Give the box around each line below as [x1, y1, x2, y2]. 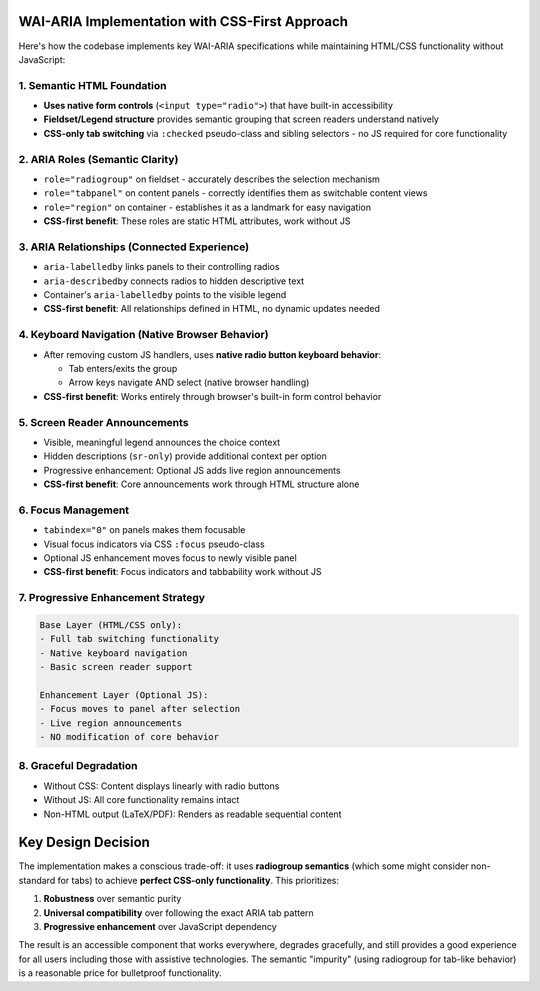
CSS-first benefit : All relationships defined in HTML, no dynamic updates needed [43, 303, 380, 315]
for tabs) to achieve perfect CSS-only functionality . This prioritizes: [57, 874, 340, 886]
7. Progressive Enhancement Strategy [18, 591, 205, 605]
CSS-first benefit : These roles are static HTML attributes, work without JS [43, 215, 351, 227]
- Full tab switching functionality [39, 633, 220, 645]
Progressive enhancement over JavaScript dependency [43, 921, 277, 933]
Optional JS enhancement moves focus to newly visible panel [43, 552, 297, 564]
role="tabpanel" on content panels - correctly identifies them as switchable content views [43, 187, 428, 199]
